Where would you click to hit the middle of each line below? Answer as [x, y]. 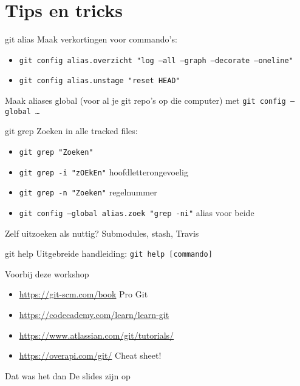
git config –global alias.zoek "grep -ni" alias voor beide [137, 212]
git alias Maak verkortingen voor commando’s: [91, 39]
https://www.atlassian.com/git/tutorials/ [97, 335]
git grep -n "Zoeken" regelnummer [88, 192]
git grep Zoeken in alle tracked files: [71, 131]
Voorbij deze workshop [47, 273]
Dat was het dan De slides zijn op [68, 375]
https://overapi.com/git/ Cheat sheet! [90, 355]
